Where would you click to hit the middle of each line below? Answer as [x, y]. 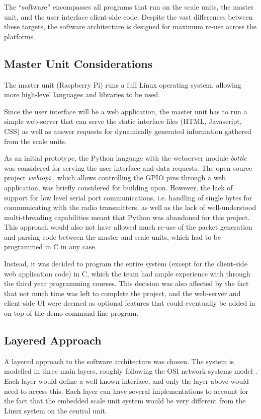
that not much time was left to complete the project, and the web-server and [122, 293]
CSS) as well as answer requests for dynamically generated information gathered [128, 131]
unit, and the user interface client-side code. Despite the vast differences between [128, 16]
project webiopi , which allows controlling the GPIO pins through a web [115, 178]
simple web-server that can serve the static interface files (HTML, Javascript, [123, 121]
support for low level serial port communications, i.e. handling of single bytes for [128, 197]
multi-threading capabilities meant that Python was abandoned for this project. [127, 217]
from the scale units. [36, 141]
